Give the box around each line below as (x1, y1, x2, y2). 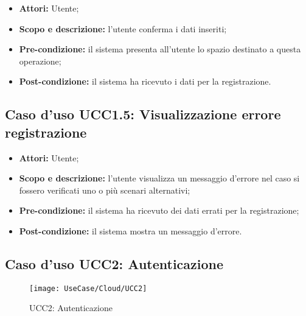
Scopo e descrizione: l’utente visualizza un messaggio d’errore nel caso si (19, 172, 300, 184)
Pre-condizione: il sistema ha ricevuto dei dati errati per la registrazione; (19, 204, 299, 217)
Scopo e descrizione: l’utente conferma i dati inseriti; (19, 22, 227, 35)
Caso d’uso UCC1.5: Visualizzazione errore (5, 105, 281, 124)
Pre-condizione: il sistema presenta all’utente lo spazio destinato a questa (19, 43, 301, 55)
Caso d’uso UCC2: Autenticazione (5, 254, 224, 273)
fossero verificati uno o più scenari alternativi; (19, 183, 190, 196)
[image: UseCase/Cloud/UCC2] (29, 284, 147, 293)
